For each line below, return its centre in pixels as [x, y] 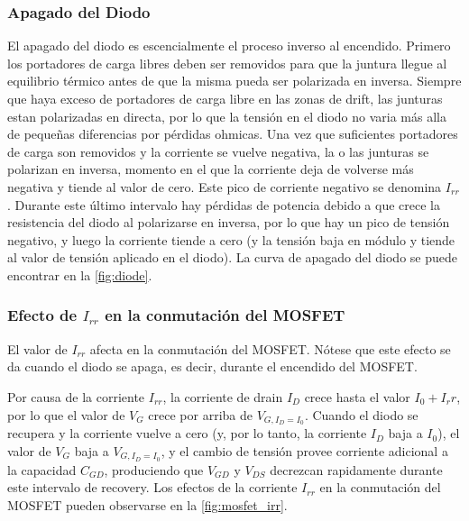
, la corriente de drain [223, 396]
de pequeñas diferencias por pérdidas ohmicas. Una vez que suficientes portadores [233, 134]
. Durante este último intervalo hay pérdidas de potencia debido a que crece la [224, 204]
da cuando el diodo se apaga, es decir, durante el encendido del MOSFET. [212, 366]
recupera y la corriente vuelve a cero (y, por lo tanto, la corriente [187, 433]
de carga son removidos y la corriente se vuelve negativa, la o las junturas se [218, 151]
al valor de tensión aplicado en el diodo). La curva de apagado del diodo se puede [232, 257]
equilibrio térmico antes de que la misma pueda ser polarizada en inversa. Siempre [234, 81]
